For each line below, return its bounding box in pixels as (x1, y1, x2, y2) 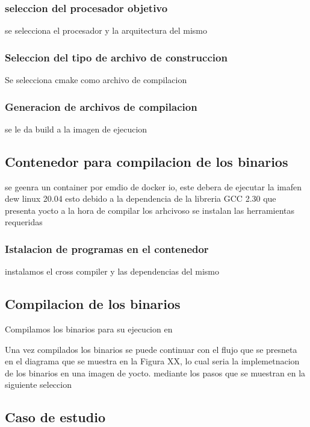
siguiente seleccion (5, 378, 72, 391)
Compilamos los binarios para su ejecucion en (5, 323, 173, 335)
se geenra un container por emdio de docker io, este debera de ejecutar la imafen (5, 180, 302, 193)
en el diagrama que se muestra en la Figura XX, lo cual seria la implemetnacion (5, 355, 300, 367)
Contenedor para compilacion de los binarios (5, 152, 288, 170)
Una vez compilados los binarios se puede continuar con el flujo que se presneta (5, 343, 297, 355)
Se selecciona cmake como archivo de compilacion (5, 73, 187, 86)
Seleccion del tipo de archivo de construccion (5, 49, 228, 64)
